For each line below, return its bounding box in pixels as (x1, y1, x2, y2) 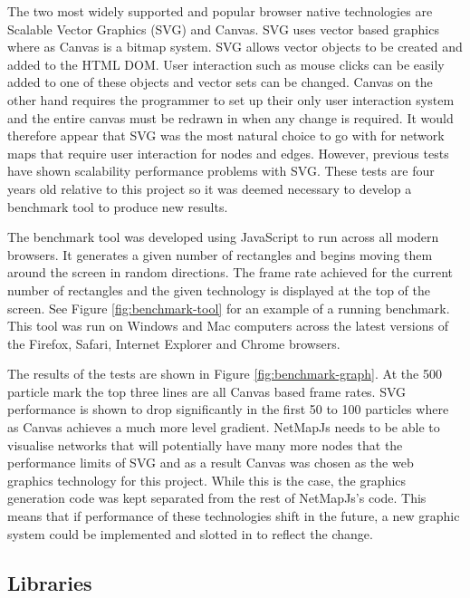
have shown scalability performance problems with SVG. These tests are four (7, 161, 435, 180)
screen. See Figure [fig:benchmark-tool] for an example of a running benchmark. (7, 298, 450, 317)
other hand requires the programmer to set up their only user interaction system (7, 90, 455, 109)
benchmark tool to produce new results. (7, 197, 228, 216)
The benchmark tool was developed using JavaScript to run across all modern (7, 227, 439, 246)
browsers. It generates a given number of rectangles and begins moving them (7, 245, 433, 264)
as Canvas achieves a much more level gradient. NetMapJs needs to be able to (7, 418, 440, 437)
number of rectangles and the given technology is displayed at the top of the (7, 280, 430, 299)
